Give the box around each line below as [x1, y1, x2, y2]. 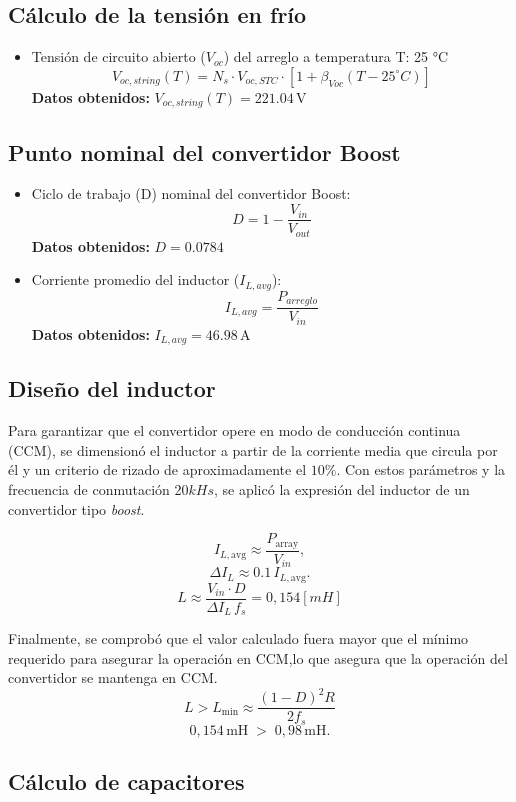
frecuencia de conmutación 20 [8, 478, 189, 499]
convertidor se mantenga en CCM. [8, 667, 218, 688]
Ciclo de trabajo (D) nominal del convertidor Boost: [31, 183, 351, 204]
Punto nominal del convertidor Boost [8, 136, 401, 167]
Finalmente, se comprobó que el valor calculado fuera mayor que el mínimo [8, 628, 469, 649]
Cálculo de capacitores [8, 766, 245, 797]
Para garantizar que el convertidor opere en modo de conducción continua [8, 420, 461, 441]
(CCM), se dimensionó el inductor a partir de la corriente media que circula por [8, 439, 498, 460]
